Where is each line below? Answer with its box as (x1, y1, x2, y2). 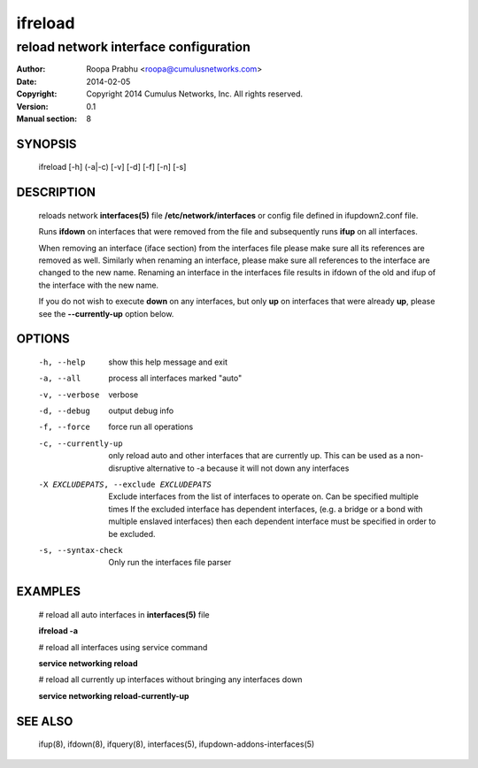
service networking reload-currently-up (38, 690, 189, 701)
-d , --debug (38, 406, 90, 416)
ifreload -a (38, 626, 79, 636)
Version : (16, 101, 49, 111)
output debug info (108, 405, 174, 416)
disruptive (108, 463, 145, 473)
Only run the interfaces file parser (108, 557, 232, 568)
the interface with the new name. (38, 280, 159, 290)
